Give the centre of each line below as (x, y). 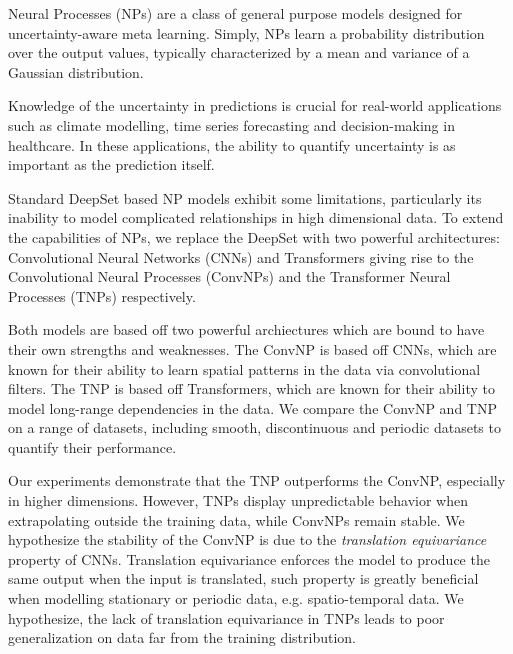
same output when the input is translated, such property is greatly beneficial (243, 578)
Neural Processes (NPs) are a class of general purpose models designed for (235, 13)
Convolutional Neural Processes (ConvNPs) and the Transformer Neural (229, 276)
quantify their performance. (92, 446)
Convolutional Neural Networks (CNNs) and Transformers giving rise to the (241, 256)
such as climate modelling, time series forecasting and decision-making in (231, 124)
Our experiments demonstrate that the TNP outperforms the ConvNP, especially (257, 480)
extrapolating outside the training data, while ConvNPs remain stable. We (236, 519)
